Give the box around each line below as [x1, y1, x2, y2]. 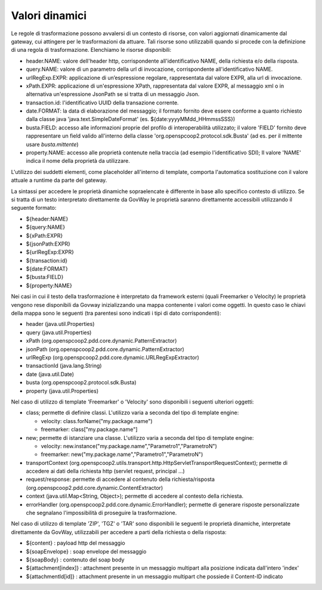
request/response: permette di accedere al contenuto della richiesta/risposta [26, 476, 215, 483]
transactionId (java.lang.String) [26, 362, 102, 369]
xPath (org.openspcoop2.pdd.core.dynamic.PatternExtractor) [26, 337, 177, 344]
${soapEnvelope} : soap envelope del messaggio [26, 548, 147, 555]
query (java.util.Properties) [26, 328, 92, 336]
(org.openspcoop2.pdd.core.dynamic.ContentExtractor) [26, 484, 163, 491]
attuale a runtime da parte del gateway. [11, 176, 107, 184]
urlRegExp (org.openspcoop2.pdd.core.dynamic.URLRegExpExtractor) [26, 354, 200, 361]
